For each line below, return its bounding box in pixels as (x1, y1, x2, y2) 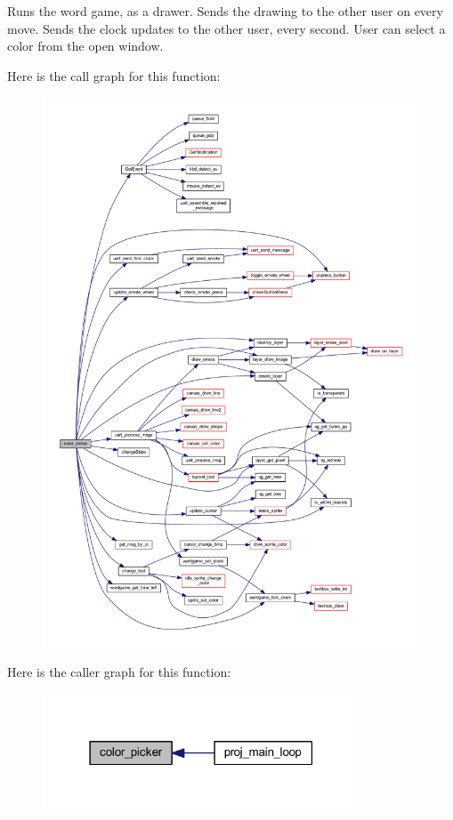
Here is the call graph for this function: (7, 66, 221, 84)
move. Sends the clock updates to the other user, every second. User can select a (7, 19, 446, 37)
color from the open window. (7, 36, 164, 55)
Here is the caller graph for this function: (7, 663, 231, 681)
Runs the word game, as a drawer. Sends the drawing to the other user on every (7, 2, 443, 20)
